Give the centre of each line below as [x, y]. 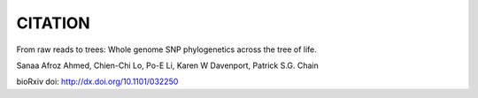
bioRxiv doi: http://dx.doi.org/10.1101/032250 [97, 82]
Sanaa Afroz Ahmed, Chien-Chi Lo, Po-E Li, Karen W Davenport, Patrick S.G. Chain [167, 65]
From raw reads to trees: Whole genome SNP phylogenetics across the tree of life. [167, 49]
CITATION [53, 23]
